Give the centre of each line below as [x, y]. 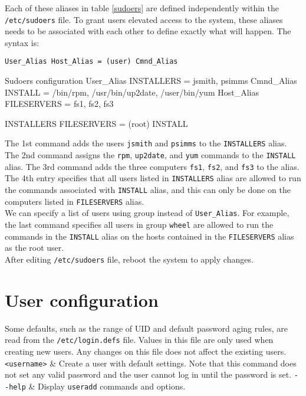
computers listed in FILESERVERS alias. [75, 201]
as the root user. [34, 248]
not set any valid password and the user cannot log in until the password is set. [148, 374]
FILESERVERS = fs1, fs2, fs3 [59, 104]
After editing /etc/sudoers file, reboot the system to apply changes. [129, 259]
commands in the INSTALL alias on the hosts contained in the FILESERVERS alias [149, 236]
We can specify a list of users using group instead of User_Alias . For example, [147, 213]
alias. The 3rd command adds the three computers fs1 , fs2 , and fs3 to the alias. [152, 166]
